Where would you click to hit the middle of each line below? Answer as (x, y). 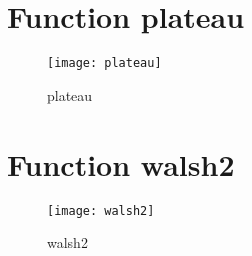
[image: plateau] (104, 63)
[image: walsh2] (101, 210)
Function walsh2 (121, 163)
